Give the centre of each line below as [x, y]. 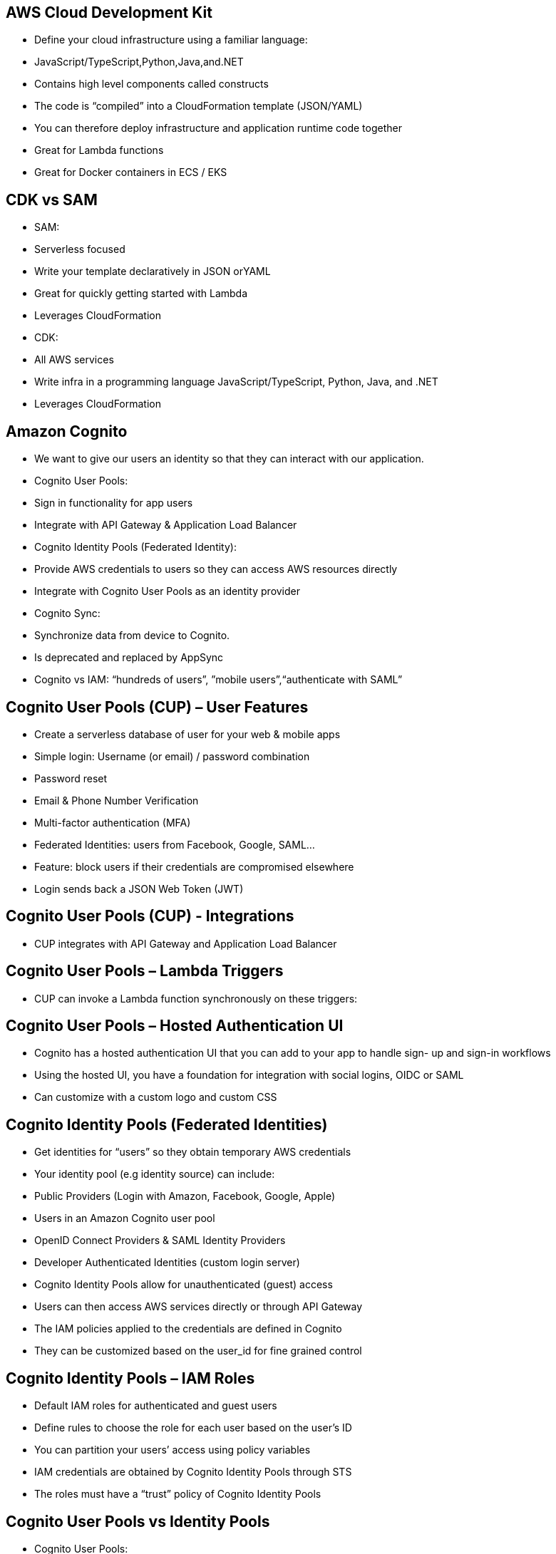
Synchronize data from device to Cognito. [132, 636]
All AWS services [74, 360]
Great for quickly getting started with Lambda [141, 294]
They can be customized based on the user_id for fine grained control [198, 1351]
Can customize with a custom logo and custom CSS [156, 1097]
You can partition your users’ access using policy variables [173, 1450]
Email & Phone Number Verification [117, 800]
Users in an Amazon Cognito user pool [125, 1218]
